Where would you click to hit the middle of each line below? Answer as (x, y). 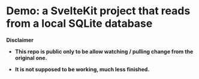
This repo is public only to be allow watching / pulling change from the (104, 51)
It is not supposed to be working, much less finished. (82, 69)
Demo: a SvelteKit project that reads (98, 11)
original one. (31, 58)
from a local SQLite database (79, 23)
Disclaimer (20, 40)
